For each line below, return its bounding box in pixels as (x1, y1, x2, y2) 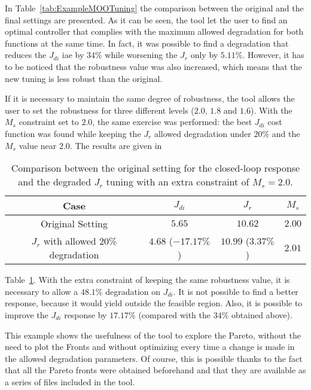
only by (190, 48, 218, 61)
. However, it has (242, 48, 304, 61)
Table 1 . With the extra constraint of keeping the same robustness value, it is (5, 273, 290, 286)
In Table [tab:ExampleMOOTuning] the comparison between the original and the (5, 2, 304, 14)
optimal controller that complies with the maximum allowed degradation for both (5, 25, 304, 38)
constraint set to (19, 115, 79, 128)
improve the (5, 308, 48, 321)
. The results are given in (69, 139, 162, 151)
